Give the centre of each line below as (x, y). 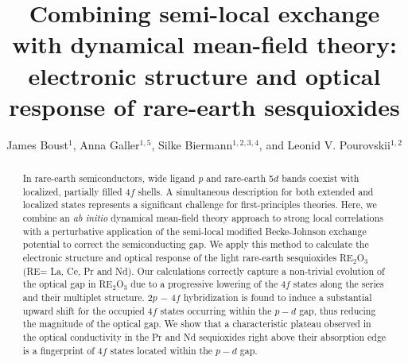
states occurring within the (216, 310)
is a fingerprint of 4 (62, 350)
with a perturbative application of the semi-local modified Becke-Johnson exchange (194, 231)
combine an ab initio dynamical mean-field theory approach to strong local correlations (203, 218)
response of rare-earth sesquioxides (204, 106)
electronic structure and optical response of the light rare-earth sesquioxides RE (188, 258)
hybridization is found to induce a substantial (278, 297)
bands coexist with (321, 178)
